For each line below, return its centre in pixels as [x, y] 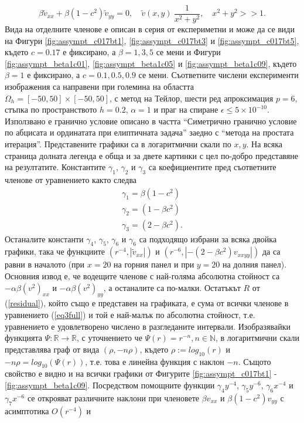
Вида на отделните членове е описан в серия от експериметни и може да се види [150, 29]
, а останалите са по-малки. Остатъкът [172, 287]
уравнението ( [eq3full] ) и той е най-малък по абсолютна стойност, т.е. [130, 315]
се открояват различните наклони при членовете [113, 397]
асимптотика [27, 410]
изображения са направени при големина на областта [99, 87]
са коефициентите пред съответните [212, 167]
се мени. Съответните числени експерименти [218, 75]
